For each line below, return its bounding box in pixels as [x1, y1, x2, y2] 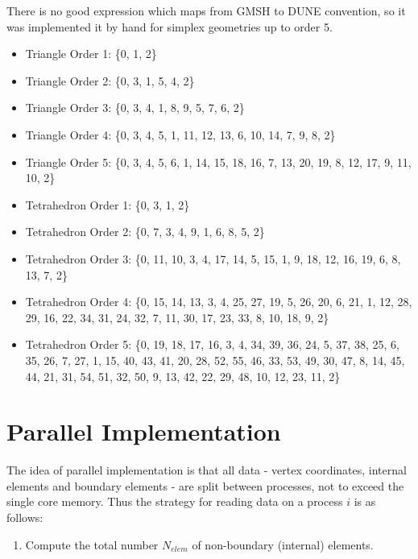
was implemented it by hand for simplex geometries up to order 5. [6, 18, 333, 35]
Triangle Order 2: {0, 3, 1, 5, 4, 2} [25, 72, 195, 89]
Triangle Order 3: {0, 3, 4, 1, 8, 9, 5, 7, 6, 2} [25, 99, 245, 116]
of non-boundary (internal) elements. [192, 536, 374, 553]
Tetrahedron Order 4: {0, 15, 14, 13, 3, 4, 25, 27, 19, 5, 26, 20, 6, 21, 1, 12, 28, [25, 293, 412, 310]
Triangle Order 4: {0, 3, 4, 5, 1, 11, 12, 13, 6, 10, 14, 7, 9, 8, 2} [25, 126, 336, 143]
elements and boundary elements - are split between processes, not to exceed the [6, 477, 404, 494]
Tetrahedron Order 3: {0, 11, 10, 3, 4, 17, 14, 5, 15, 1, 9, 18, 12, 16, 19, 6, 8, [25, 250, 401, 267]
